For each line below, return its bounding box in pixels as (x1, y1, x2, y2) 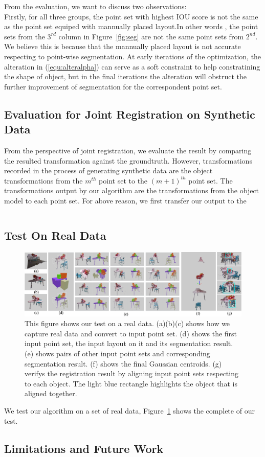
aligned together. (25, 388, 77, 399)
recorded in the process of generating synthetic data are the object (4, 165, 213, 176)
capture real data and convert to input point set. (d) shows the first (25, 328, 237, 338)
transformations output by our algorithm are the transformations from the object (4, 185, 259, 196)
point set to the (99, 175, 148, 186)
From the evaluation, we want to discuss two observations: (4, 1, 187, 11)
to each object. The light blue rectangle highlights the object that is (25, 378, 237, 389)
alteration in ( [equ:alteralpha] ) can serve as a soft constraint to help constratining (4, 61, 260, 72)
